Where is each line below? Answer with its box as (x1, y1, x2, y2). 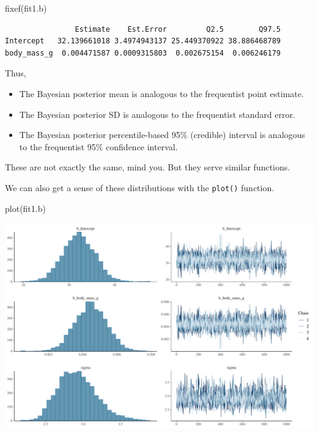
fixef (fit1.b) (5, 2, 47, 14)
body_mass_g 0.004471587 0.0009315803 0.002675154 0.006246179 (5, 48, 281, 57)
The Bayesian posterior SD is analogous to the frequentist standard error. (19, 107, 295, 120)
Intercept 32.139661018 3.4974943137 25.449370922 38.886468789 (5, 37, 281, 46)
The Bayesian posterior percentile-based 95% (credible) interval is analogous (19, 128, 305, 141)
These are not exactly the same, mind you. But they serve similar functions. (5, 161, 290, 173)
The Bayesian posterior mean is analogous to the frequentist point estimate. (19, 87, 304, 100)
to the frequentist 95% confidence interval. (19, 140, 178, 153)
